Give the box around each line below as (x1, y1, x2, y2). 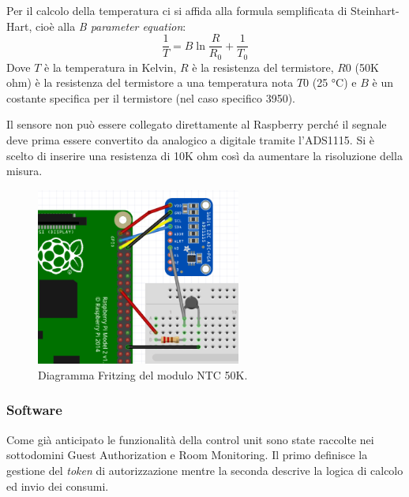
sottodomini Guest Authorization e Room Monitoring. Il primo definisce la (6, 447, 368, 463)
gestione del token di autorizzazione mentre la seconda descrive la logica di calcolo (6, 461, 403, 478)
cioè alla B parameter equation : (35, 17, 186, 34)
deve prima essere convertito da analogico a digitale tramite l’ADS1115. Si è (6, 132, 374, 148)
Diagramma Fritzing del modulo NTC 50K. (38, 366, 248, 383)
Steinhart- (351, 2, 400, 18)
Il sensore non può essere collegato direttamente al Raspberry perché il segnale (6, 116, 387, 133)
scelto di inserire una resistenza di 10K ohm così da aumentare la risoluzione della (6, 147, 403, 163)
